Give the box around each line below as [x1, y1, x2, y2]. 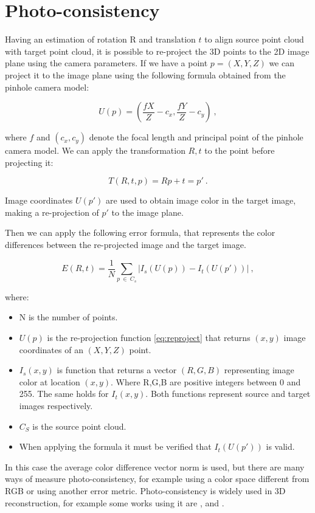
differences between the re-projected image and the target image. [5, 238, 246, 251]
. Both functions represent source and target [145, 387, 311, 400]
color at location [19, 375, 80, 388]
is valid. [266, 440, 295, 453]
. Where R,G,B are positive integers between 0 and [111, 375, 301, 388]
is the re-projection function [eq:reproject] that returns [47, 331, 251, 344]
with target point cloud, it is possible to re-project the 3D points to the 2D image [5, 44, 310, 57]
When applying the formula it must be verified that [19, 440, 212, 453]
